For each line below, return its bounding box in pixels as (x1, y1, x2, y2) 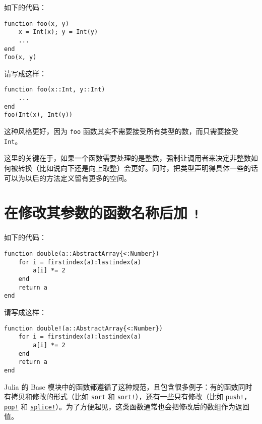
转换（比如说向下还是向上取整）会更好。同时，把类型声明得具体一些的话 (18, 163, 258, 173)
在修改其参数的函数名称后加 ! (4, 202, 201, 223)
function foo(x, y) (4, 20, 69, 27)
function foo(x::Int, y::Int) (4, 86, 105, 93)
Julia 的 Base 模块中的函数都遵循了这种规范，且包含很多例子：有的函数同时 (4, 381, 252, 392)
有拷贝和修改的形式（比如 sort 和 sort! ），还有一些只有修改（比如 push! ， (4, 391, 251, 402)
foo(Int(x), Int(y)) (4, 111, 73, 119)
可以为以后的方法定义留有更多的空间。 (4, 172, 131, 183)
